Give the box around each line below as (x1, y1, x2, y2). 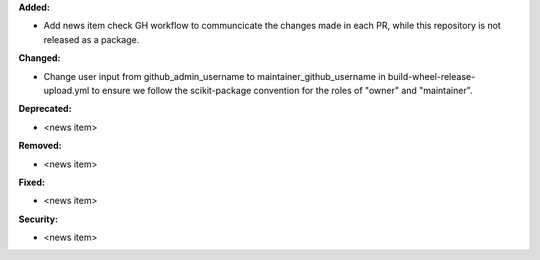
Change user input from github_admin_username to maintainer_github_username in (43, 70, 386, 82)
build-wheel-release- (387, 70, 476, 82)
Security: (18, 213, 59, 225)
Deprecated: (18, 103, 72, 115)
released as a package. (43, 33, 140, 45)
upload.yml (43, 84, 90, 96)
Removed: (18, 140, 62, 152)
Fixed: (18, 176, 45, 188)
